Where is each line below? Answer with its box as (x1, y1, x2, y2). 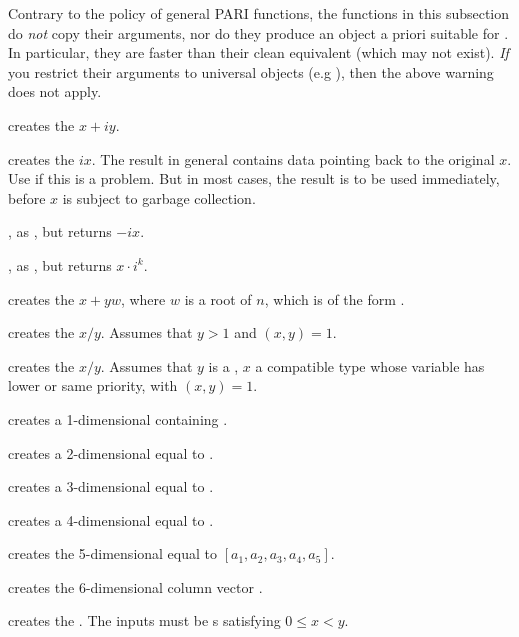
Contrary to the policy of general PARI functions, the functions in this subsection (8, 3, 510, 23)
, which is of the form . (264, 288, 405, 309)
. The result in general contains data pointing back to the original (91, 148, 495, 169)
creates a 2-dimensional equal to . (8, 442, 214, 463)
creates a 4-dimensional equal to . (8, 509, 214, 530)
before (8, 187, 46, 208)
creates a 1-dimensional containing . (8, 408, 228, 429)
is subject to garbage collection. (62, 187, 256, 208)
